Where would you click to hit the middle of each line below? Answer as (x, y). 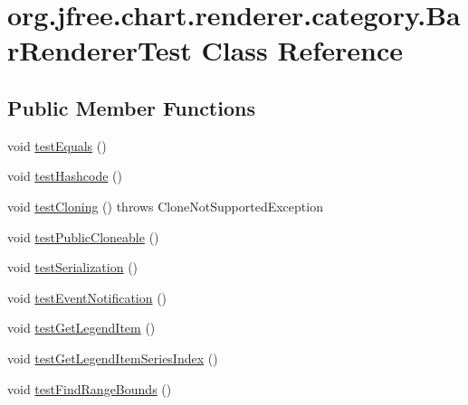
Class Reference (302, 50)
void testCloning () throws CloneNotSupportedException (165, 206)
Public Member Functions (131, 107)
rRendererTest (100, 50)
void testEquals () (57, 145)
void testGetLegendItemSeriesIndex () (113, 358)
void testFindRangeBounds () (90, 388)
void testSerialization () (73, 267)
